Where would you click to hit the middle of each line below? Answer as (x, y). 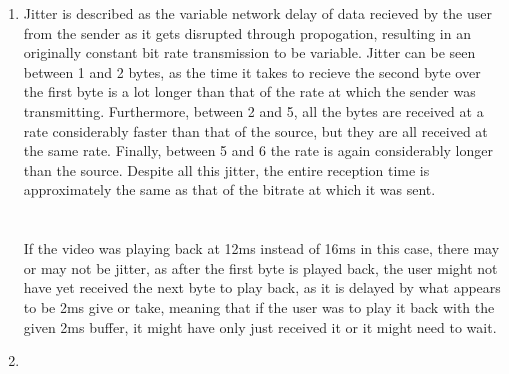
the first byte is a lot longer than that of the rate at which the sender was (249, 91)
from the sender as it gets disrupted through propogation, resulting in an (247, 32)
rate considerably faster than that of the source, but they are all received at (255, 130)
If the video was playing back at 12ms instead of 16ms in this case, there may (261, 248)
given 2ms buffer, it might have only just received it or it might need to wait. (260, 326)
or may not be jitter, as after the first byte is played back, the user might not (260, 267)
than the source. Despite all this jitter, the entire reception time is (226, 169)
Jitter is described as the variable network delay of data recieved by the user (257, 13)
